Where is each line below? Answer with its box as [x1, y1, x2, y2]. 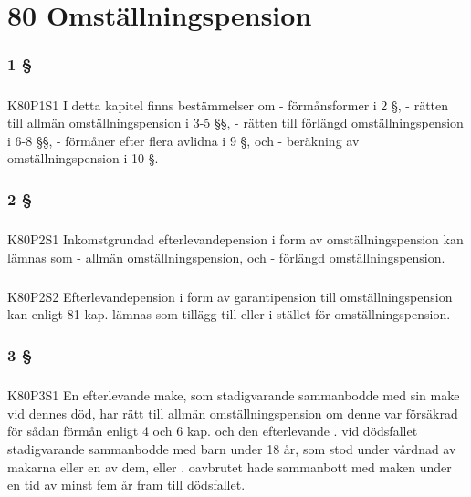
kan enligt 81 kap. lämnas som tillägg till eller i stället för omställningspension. [7, 305, 451, 324]
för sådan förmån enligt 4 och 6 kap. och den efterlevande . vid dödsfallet [7, 421, 418, 440]
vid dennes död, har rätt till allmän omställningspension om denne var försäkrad [7, 403, 458, 422]
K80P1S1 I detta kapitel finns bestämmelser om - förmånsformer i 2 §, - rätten [7, 95, 449, 114]
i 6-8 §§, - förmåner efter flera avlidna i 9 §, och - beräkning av [7, 130, 360, 150]
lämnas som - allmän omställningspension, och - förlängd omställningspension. [7, 247, 445, 266]
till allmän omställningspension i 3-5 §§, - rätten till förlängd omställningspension [7, 113, 464, 132]
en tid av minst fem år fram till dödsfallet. [7, 475, 246, 494]
